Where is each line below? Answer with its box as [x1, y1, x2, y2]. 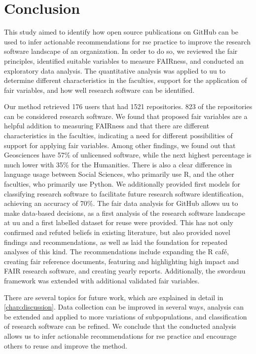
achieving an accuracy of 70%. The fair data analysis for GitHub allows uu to [4, 198, 238, 208]
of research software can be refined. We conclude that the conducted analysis [4, 321, 236, 331]
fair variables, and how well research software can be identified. [4, 84, 195, 95]
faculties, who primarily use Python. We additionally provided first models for [4, 179, 241, 189]
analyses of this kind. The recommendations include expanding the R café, [4, 246, 229, 257]
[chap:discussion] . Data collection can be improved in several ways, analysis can [4, 302, 244, 312]
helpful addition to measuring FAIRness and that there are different [4, 120, 210, 131]
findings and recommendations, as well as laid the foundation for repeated [4, 236, 228, 247]
